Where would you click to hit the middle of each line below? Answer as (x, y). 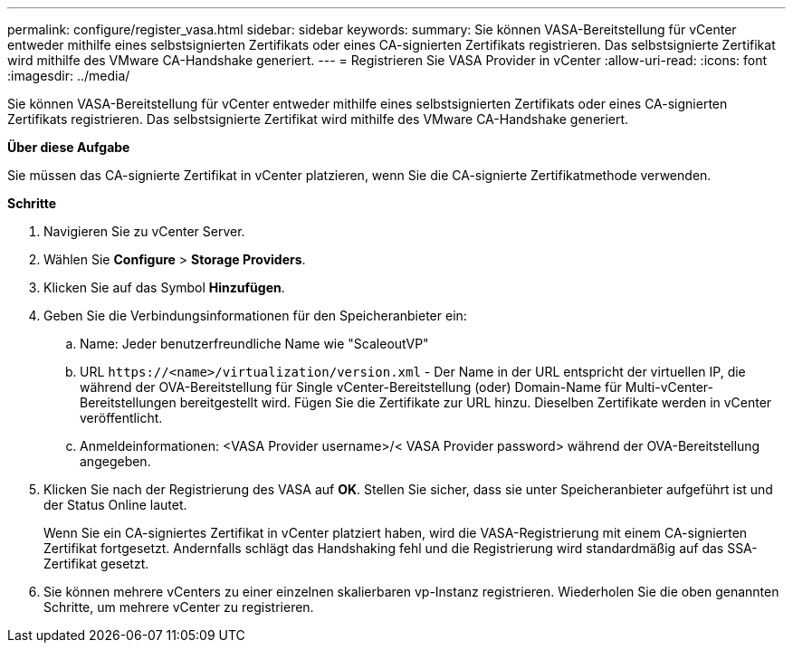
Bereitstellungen (128, 402)
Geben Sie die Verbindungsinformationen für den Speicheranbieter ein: (255, 315)
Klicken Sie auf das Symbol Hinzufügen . (164, 287)
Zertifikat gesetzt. (96, 564)
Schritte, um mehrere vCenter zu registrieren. (179, 607)
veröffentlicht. (121, 418)
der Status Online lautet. (115, 505)
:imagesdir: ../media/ (69, 76)
